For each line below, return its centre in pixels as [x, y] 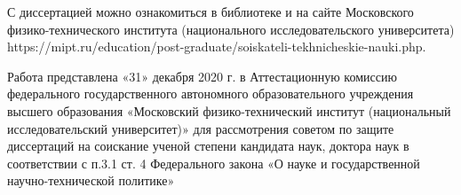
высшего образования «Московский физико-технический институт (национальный [229, 110]
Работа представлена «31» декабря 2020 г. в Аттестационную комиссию [202, 76]
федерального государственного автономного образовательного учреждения [211, 94]
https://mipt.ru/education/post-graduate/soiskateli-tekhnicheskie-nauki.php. [217, 47]
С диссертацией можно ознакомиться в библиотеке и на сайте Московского [211, 12]
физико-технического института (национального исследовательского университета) [231, 29]
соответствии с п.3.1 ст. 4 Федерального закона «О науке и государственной [214, 163]
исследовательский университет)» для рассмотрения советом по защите [201, 128]
